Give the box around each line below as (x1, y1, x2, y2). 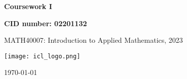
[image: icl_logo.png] (4, 52, 81, 60)
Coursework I (4, 1, 52, 11)
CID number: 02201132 (4, 18, 87, 28)
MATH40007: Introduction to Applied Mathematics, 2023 (4, 35, 183, 45)
